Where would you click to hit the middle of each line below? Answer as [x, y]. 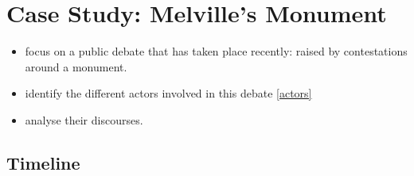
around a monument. [76, 66]
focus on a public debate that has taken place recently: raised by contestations [216, 51]
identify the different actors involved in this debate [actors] [168, 93]
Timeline [43, 162]
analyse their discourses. [84, 119]
